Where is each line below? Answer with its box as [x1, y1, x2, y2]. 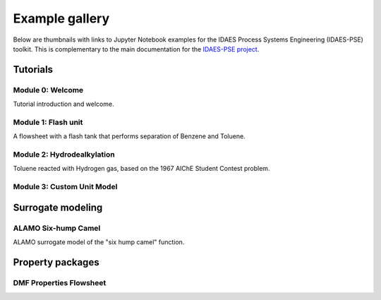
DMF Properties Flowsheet [13, 277, 107, 287]
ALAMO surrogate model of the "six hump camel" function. [13, 238, 185, 246]
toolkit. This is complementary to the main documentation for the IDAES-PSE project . [13, 44, 260, 53]
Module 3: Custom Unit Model [13, 182, 118, 192]
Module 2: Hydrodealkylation [13, 150, 116, 159]
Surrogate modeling [13, 201, 103, 213]
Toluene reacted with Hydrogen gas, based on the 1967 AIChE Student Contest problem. [13, 164, 270, 173]
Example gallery [13, 11, 110, 26]
